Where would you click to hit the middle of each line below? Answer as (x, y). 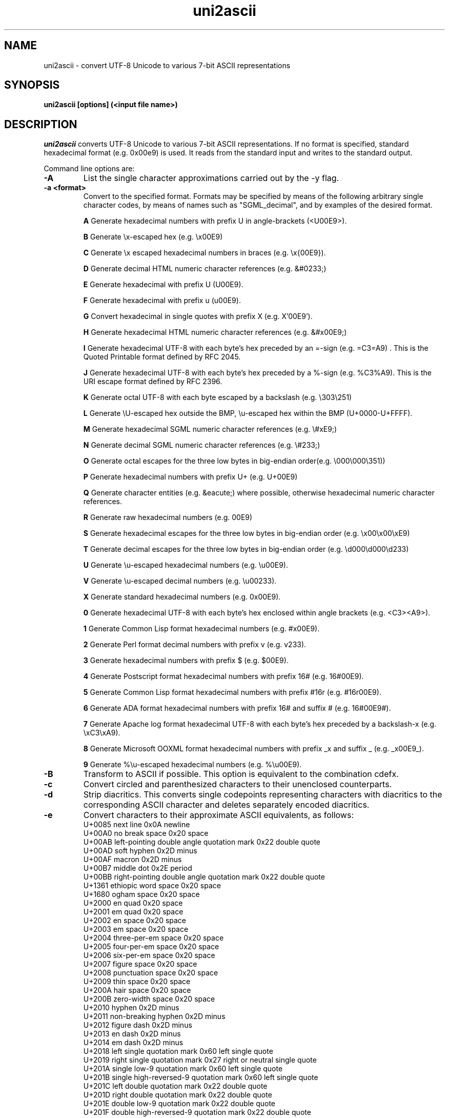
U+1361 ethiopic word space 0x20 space (152, 886)
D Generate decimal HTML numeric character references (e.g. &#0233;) (205, 269)
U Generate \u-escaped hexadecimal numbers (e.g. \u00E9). (186, 565)
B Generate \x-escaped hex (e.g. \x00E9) (153, 237)
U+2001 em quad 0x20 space (133, 912)
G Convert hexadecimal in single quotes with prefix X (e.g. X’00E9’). (198, 316)
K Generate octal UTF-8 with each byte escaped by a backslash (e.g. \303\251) (218, 397)
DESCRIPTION (41, 124)
